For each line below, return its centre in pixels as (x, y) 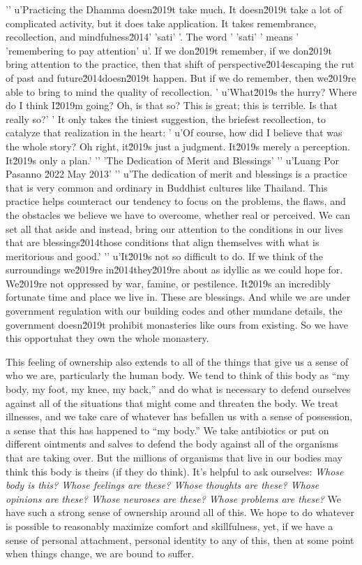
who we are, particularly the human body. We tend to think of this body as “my (178, 375)
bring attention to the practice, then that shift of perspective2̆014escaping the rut (180, 64)
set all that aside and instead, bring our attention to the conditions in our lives (174, 228)
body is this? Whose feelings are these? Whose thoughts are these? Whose (163, 485)
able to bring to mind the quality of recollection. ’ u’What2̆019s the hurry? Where (181, 91)
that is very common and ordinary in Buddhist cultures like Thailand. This (167, 187)
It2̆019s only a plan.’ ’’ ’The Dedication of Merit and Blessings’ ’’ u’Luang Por (172, 160)
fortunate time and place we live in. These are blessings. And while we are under (178, 297)
